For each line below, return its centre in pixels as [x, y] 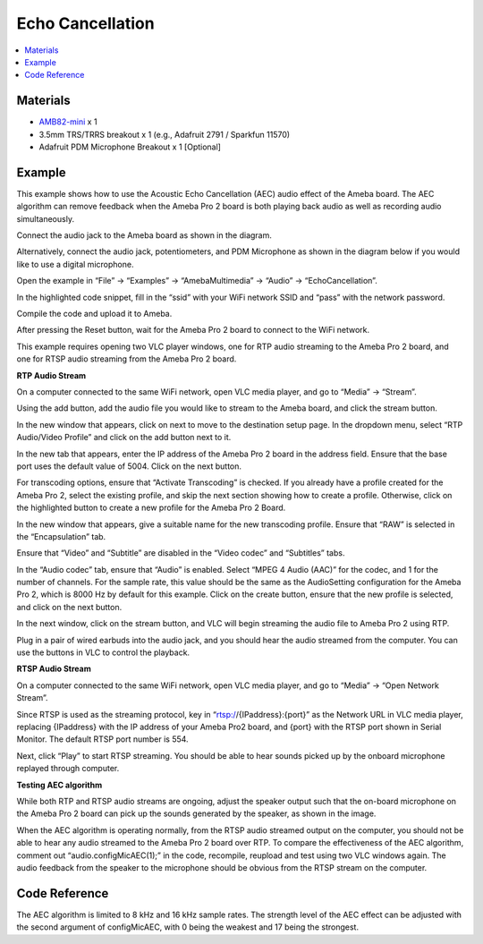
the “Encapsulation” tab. [61, 536]
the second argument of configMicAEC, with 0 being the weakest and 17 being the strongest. [188, 927]
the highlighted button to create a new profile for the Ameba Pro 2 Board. [151, 508]
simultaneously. [46, 218]
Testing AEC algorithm [59, 785]
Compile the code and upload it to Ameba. [94, 314]
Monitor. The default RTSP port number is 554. [102, 739]
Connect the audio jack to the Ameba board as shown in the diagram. [144, 235]
